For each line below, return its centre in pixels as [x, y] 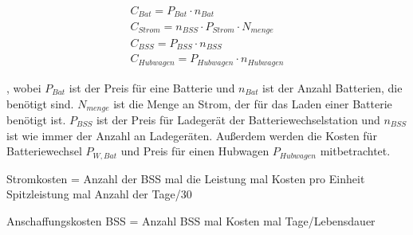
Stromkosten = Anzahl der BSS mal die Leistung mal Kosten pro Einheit [186, 178]
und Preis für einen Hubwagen [195, 151]
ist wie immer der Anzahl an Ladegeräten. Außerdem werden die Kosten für [192, 135]
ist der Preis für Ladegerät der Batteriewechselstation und [238, 119]
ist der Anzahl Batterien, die [332, 87]
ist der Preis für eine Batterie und [152, 87]
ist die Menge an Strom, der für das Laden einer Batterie [253, 103]
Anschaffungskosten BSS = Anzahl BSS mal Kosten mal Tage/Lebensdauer [191, 220]
